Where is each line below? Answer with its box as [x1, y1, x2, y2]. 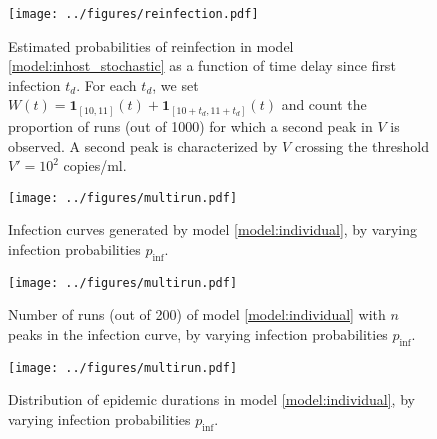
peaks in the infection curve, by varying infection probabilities [8, 324, 388, 345]
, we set [152, 74, 199, 95]
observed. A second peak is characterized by [8, 135, 278, 156]
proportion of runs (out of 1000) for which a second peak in [8, 115, 373, 136]
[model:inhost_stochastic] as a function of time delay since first [8, 55, 396, 76]
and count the [281, 94, 367, 115]
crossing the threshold [294, 135, 430, 156]
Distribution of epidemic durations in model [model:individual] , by [8, 389, 415, 410]
